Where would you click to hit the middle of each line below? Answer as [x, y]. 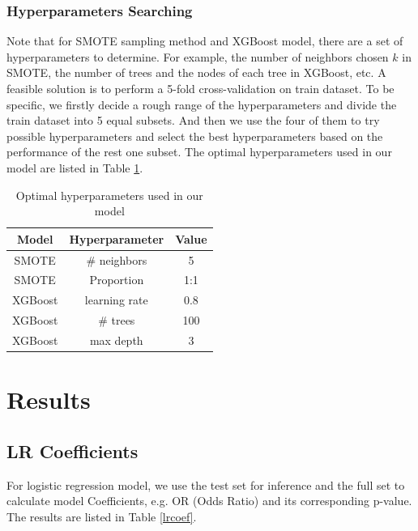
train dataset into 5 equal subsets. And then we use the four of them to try [193, 120]
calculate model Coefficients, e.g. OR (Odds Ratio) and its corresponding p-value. [209, 501]
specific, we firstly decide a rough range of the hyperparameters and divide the [202, 104]
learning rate [116, 300]
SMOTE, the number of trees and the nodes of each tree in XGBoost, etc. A [196, 72]
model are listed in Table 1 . [75, 167]
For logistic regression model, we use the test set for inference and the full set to [206, 484]
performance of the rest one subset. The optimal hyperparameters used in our [199, 152]
